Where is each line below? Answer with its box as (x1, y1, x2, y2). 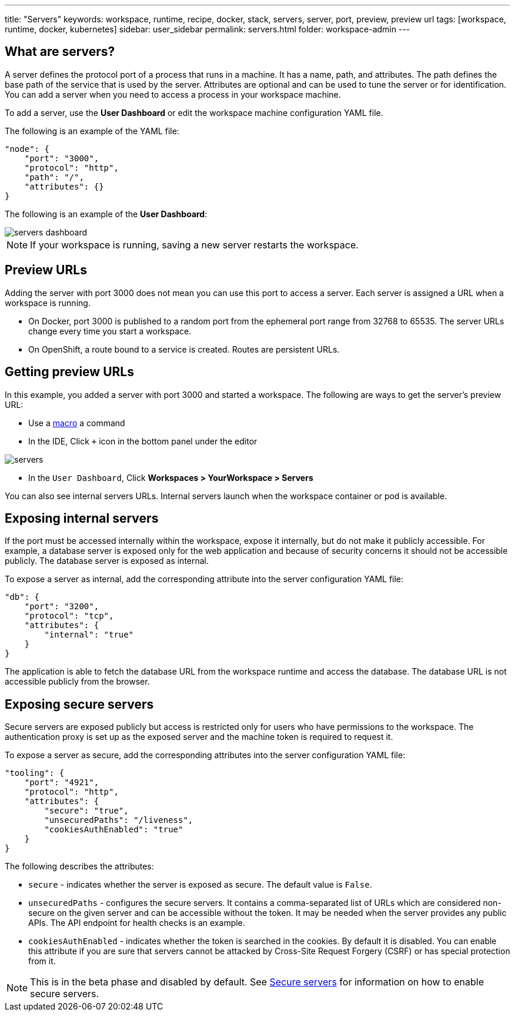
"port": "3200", (24, 602, 99, 612)
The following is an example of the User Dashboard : (5, 208, 208, 219)
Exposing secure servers (5, 696, 154, 712)
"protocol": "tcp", (24, 611, 114, 621)
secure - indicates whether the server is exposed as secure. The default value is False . (28, 879, 372, 890)
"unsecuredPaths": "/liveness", (44, 815, 193, 825)
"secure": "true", (44, 806, 129, 816)
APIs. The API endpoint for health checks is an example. (28, 918, 245, 928)
